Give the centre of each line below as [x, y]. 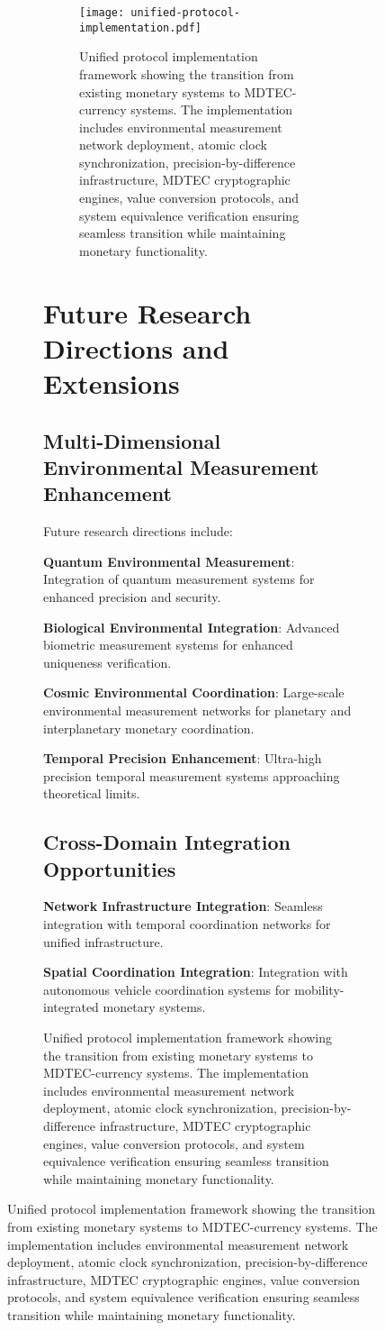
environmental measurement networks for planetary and [197, 710]
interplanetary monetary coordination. [149, 728]
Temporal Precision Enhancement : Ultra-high [183, 758]
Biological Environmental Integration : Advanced [192, 627]
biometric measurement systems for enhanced [168, 645]
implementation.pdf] [141, 27]
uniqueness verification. [107, 662]
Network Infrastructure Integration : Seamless [183, 906]
